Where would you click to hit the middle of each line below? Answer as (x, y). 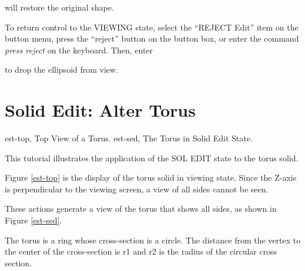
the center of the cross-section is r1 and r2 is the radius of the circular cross (141, 251)
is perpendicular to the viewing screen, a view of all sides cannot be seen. (137, 189)
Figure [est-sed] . (33, 220)
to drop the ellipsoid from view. (62, 70)
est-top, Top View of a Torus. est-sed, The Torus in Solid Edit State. (129, 138)
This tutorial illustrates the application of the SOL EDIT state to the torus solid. (152, 157)
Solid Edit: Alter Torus (100, 110)
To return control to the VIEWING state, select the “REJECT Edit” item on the (152, 27)
